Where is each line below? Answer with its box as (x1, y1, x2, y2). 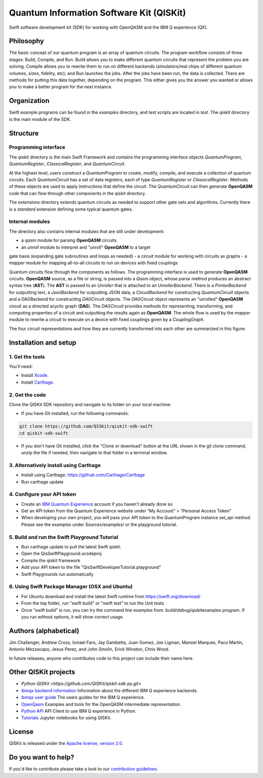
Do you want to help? (9, 753, 75, 761)
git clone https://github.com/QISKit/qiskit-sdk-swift (19, 424, 153, 429)
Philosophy (9, 37, 44, 45)
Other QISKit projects (9, 668, 75, 676)
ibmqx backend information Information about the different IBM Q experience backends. (21, 687, 198, 693)
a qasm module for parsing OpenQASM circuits (21, 237, 117, 243)
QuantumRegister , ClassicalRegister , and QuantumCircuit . (9, 161, 126, 167)
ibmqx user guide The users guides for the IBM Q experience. (21, 695, 145, 700)
